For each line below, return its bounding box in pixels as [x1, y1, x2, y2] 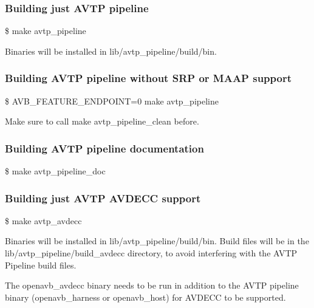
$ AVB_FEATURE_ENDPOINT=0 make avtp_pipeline [5, 94, 219, 107]
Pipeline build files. [5, 258, 77, 271]
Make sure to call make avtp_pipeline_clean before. [5, 115, 199, 128]
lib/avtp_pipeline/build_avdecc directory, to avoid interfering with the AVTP [5, 247, 298, 259]
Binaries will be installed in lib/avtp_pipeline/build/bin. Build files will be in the [5, 234, 309, 247]
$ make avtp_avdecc [5, 214, 82, 227]
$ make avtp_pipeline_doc [5, 165, 106, 177]
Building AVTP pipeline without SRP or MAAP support [5, 70, 292, 86]
